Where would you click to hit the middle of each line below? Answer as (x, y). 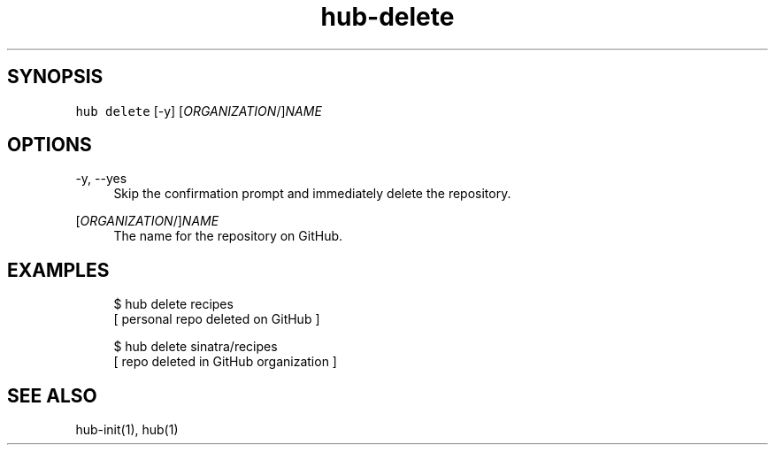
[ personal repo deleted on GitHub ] (217, 319)
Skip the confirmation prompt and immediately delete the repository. (312, 194)
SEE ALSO (52, 395)
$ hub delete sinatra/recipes (196, 347)
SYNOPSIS (55, 77)
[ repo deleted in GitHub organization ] (225, 362)
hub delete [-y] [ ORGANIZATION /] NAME (199, 111)
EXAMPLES (58, 270)
